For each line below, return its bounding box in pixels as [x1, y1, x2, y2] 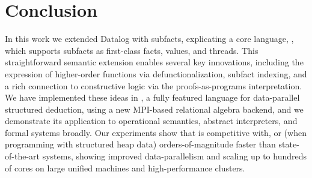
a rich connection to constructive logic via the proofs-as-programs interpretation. [5, 79, 302, 92]
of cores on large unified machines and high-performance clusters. [5, 161, 245, 174]
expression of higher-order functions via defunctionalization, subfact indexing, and [5, 67, 307, 80]
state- [278, 138, 299, 150]
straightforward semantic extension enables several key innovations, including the [5, 56, 304, 68]
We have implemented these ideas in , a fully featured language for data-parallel [5, 91, 300, 104]
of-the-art [5, 150, 40, 162]
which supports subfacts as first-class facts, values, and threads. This [5, 44, 258, 56]
